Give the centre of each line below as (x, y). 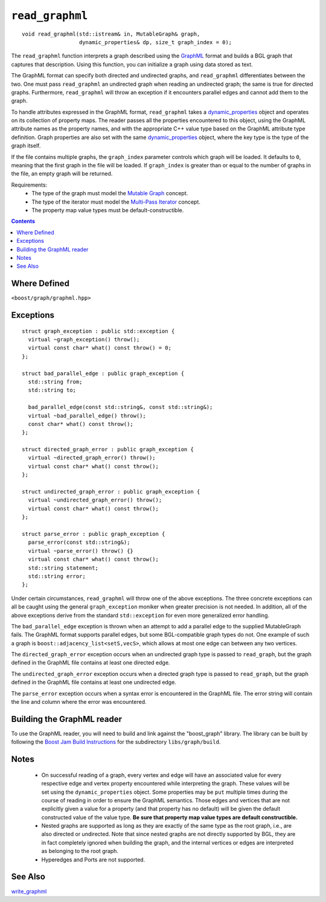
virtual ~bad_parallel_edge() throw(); (87, 416)
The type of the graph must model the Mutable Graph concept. (110, 193)
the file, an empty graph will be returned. (62, 174)
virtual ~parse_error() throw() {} (81, 551)
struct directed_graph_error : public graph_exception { (108, 449)
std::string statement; (63, 568)
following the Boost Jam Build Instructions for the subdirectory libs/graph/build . (116, 742)
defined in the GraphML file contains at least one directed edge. (91, 663)
